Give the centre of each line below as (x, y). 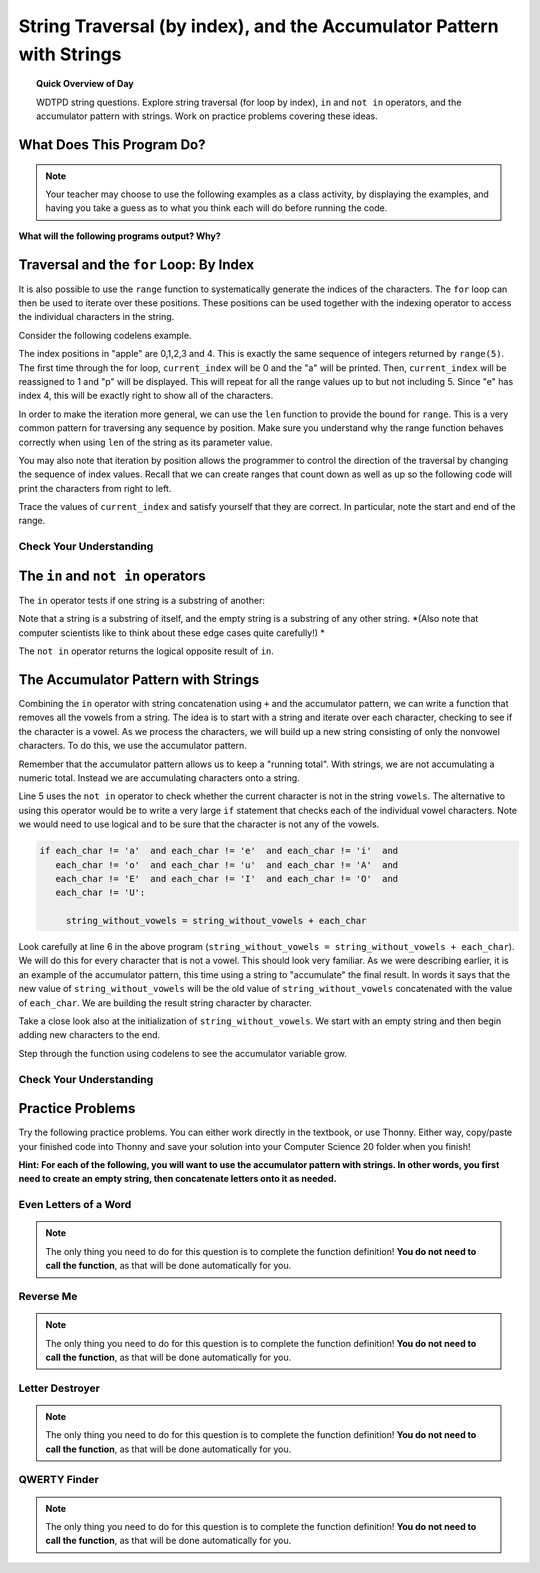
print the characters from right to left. (95, 488)
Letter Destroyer (59, 1388)
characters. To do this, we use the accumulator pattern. (132, 746)
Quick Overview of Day (85, 84)
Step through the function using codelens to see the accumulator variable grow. (182, 1053)
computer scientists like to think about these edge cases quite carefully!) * (171, 632)
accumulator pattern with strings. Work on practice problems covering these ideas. (207, 116)
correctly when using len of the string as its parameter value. (145, 442)
